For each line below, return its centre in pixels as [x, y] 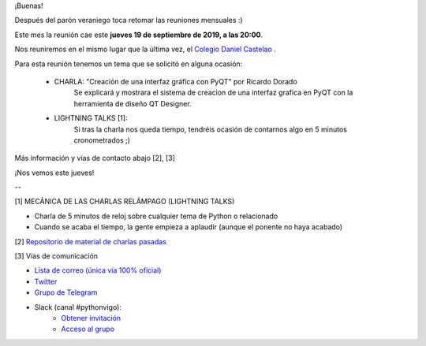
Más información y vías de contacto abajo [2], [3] [95, 158]
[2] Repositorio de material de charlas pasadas [91, 241]
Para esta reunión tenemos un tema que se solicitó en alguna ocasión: [129, 64]
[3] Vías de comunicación [56, 256]
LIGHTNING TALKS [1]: [91, 118]
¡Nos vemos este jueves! [54, 173]
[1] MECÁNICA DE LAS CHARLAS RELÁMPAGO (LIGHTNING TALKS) [125, 202]
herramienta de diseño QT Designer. [133, 103]
